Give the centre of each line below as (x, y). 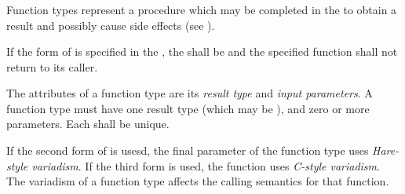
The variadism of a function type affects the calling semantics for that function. (198, 181)
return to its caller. (52, 66)
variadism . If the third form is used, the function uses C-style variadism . (206, 165)
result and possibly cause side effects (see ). (111, 25)
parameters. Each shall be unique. (88, 124)
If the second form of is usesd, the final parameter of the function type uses (188, 150)
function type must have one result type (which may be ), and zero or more (188, 108)
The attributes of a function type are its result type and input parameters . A (190, 93)
